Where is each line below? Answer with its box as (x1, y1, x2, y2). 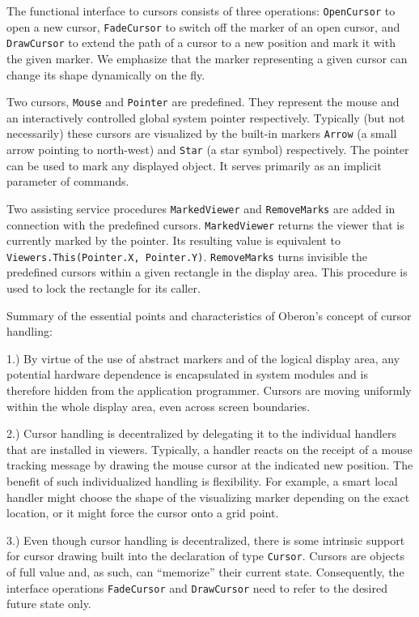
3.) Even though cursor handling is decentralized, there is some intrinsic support (6, 531, 405, 548)
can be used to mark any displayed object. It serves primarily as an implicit (6, 156, 382, 174)
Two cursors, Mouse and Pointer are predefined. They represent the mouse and (6, 93, 400, 110)
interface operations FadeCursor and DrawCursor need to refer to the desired (6, 579, 387, 596)
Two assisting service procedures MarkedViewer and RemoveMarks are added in (6, 199, 396, 216)
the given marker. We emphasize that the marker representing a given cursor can (6, 49, 408, 66)
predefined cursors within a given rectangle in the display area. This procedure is (6, 264, 408, 281)
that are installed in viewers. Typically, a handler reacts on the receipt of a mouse (6, 440, 413, 457)
